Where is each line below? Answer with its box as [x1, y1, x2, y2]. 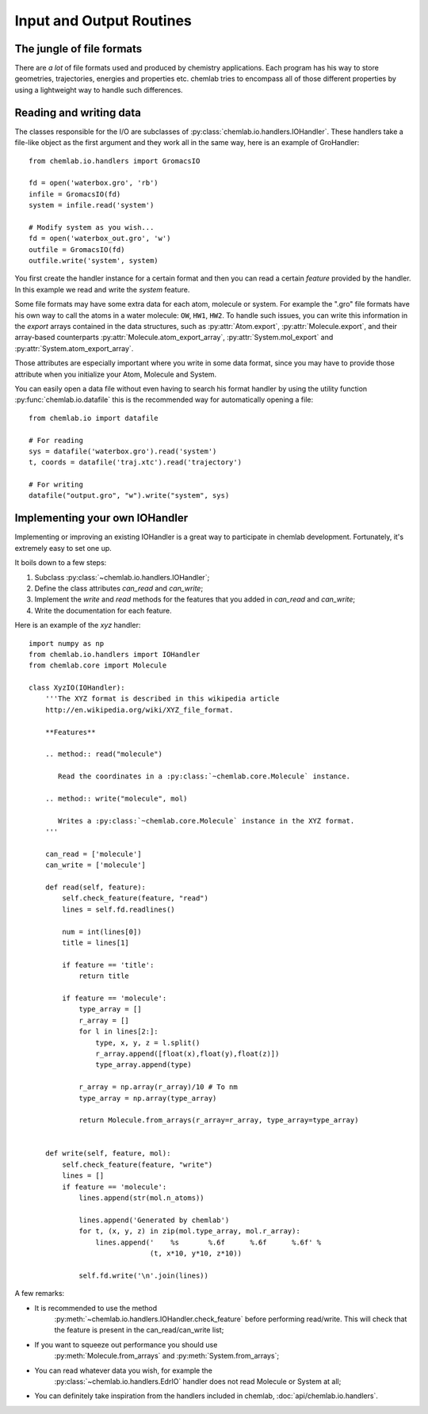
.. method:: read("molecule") [44, 750, 162, 759]
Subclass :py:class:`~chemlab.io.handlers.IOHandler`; [34, 572, 210, 582]
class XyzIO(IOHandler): [29, 683, 125, 693]
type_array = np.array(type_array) [78, 1094, 217, 1103]
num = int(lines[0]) [62, 927, 142, 936]
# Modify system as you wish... [29, 223, 155, 231]
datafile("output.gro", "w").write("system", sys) [29, 491, 230, 500]
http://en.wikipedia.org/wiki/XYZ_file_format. [44, 705, 234, 714]
